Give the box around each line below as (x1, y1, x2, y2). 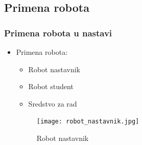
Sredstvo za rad (28, 98, 77, 109)
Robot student (28, 81, 74, 92)
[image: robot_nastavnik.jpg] (36, 118, 139, 126)
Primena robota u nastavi (4, 26, 112, 39)
